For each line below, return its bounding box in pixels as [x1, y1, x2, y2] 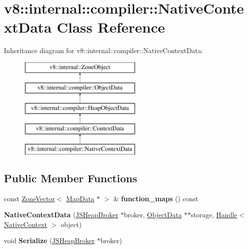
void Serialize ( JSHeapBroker [4, 235, 95, 246]
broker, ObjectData [124, 210, 182, 220]
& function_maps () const [113, 193, 198, 203]
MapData [66, 193, 94, 203]
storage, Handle [191, 210, 237, 220]
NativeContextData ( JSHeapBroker [4, 210, 119, 220]
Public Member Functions [4, 170, 137, 185]
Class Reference [56, 17, 165, 37]
